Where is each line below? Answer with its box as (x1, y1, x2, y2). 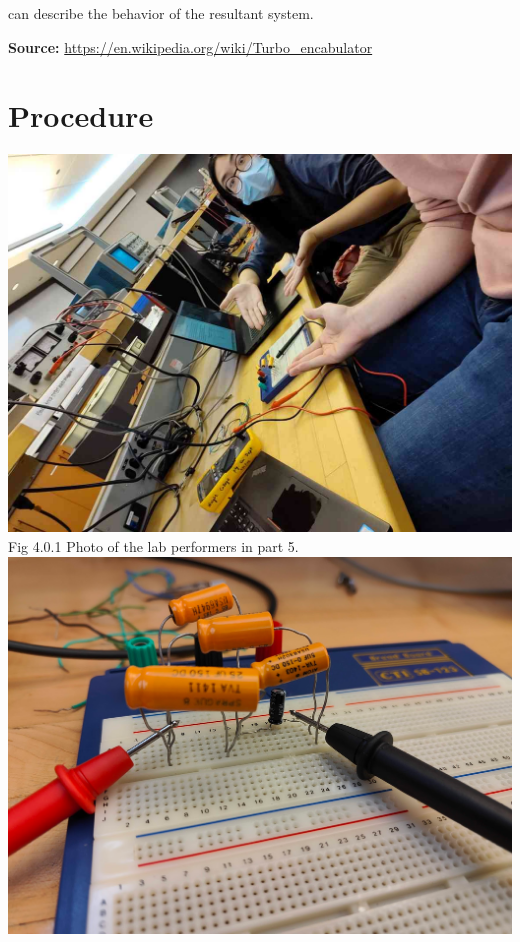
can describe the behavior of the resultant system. (8, 3, 314, 23)
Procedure (8, 95, 154, 136)
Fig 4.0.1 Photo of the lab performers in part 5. (8, 535, 299, 556)
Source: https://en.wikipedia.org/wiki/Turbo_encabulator (8, 36, 373, 57)
